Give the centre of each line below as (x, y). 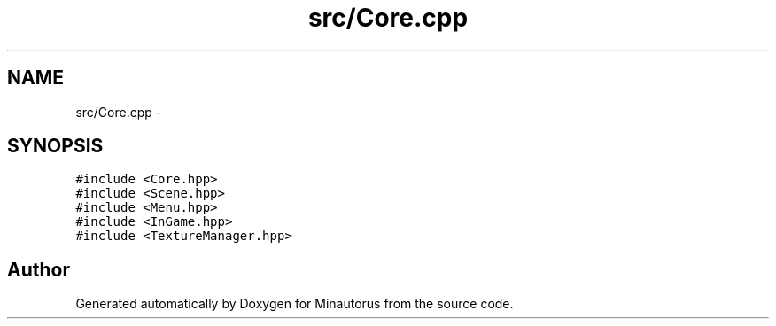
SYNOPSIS (55, 146)
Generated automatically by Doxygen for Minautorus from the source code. (295, 304)
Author (39, 269)
